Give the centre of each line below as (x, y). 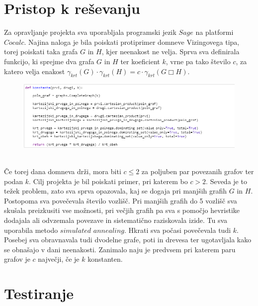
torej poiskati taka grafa (41, 51)
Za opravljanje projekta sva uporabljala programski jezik (90, 32)
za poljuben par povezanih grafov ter (198, 171)
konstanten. (105, 259)
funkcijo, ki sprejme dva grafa (49, 61)
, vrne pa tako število (198, 61)
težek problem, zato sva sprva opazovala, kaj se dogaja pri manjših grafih (116, 191)
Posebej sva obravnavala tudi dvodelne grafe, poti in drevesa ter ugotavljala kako (128, 240)
